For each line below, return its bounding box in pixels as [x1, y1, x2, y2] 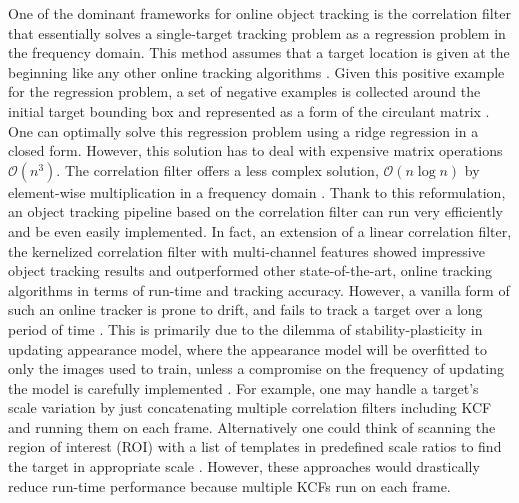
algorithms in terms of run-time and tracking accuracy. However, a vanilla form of [8, 279, 510, 300]
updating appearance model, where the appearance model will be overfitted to [8, 338, 487, 359]
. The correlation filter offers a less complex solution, [56, 159, 379, 180]
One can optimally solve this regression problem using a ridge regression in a [8, 120, 479, 141]
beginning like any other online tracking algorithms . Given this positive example [8, 61, 505, 82]
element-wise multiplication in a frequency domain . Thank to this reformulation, [8, 181, 506, 202]
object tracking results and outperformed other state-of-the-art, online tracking [8, 260, 492, 281]
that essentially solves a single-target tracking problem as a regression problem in [8, 22, 506, 43]
